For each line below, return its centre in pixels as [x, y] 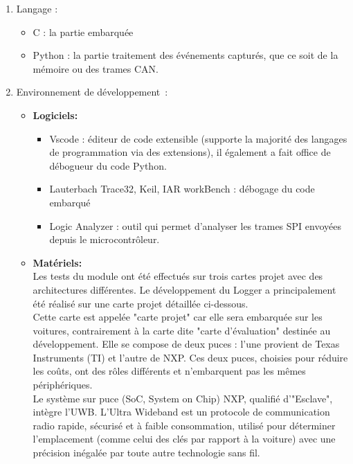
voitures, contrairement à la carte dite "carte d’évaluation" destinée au [182, 330]
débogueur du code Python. [108, 165]
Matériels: [57, 262]
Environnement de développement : [92, 92]
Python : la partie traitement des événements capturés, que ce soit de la [185, 55]
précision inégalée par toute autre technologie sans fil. [146, 453]
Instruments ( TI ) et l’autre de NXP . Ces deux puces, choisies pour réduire [190, 357]
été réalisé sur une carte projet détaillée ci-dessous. [141, 303]
